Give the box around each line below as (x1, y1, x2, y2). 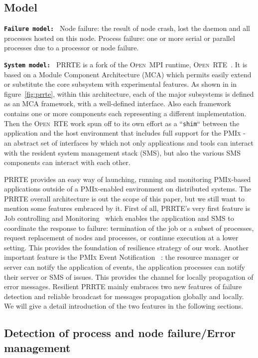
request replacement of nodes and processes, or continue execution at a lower (4, 232, 239, 243)
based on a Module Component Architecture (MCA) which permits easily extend (4, 69, 252, 79)
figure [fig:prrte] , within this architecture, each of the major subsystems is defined (4, 88, 254, 99)
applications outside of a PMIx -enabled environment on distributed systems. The (4, 183, 252, 194)
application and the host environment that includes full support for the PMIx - (4, 128, 246, 138)
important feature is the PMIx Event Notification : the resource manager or (4, 252, 239, 262)
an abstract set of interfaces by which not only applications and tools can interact (4, 137, 254, 148)
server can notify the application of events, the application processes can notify (4, 262, 245, 272)
